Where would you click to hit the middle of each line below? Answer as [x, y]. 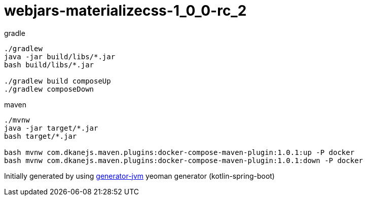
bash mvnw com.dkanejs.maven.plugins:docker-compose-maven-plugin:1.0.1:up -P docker [179, 152]
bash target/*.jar [41, 136]
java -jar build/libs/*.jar [60, 56]
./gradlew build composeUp [58, 81]
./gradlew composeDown [49, 89]
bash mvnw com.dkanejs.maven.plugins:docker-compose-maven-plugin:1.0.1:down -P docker [184, 160]
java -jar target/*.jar [51, 128]
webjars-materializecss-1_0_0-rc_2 [125, 11]
